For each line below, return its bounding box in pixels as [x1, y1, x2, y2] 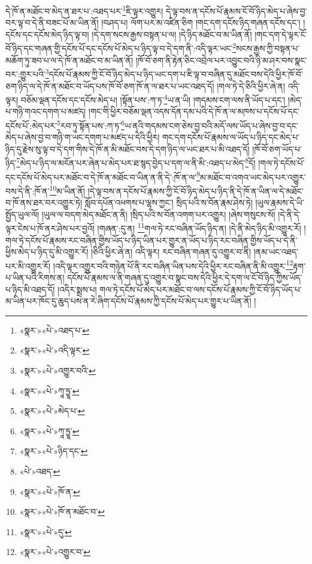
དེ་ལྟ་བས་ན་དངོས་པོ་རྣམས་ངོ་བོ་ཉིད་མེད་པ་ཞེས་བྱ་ [165, 4, 307, 17]
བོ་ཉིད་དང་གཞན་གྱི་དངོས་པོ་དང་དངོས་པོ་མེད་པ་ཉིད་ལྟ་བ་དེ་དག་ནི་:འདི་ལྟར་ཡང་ [5, 42, 233, 55]
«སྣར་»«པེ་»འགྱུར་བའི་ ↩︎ [19, 364, 96, 376]
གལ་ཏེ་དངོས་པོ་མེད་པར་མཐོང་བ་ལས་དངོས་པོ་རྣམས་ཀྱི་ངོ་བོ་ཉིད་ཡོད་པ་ [99, 283, 302, 295]
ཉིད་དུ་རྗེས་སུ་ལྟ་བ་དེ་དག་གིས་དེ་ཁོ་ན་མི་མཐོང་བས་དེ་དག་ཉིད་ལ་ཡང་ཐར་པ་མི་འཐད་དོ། [5, 142, 250, 155]
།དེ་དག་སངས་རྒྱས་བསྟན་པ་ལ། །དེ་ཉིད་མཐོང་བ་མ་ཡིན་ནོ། [92, 28, 252, 40]
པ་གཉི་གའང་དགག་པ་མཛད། [5, 105, 86, 118]
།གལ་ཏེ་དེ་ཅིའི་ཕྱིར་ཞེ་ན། [217, 79, 286, 92]
